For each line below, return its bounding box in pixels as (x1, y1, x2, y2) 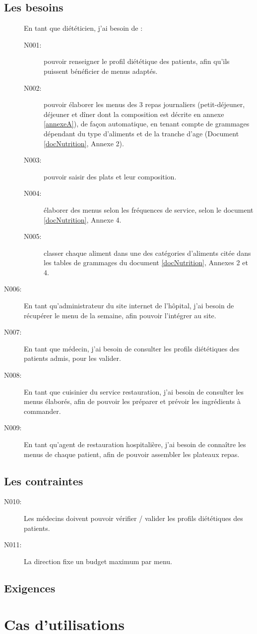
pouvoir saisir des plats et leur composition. (44, 171, 177, 181)
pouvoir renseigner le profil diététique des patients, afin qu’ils (44, 56, 230, 66)
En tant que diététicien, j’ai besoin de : (24, 23, 143, 33)
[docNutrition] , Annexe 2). (44, 138, 124, 148)
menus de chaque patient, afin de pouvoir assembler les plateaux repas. (24, 449, 240, 459)
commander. (24, 405, 61, 416)
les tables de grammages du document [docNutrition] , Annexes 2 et (44, 257, 248, 268)
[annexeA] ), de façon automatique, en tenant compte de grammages (44, 118, 250, 129)
